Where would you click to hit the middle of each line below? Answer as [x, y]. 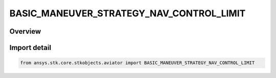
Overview [25, 31]
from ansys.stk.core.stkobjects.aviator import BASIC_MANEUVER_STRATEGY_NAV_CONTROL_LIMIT [137, 63]
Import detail [30, 48]
